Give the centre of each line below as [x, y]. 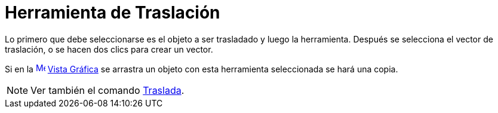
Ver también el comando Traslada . [107, 90]
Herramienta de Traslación [113, 13]
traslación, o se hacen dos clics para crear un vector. [109, 49]
